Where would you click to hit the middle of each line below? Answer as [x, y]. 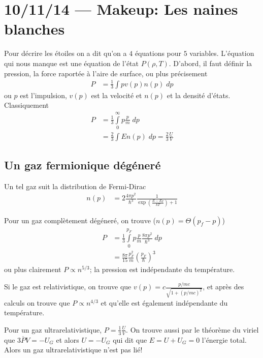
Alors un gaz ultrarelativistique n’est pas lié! [73, 350]
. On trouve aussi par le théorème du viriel [192, 329]
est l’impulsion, [43, 95]
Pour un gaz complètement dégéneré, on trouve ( [80, 220]
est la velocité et [117, 95]
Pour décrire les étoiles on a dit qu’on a [65, 53]
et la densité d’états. [199, 95]
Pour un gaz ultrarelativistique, [53, 329]
